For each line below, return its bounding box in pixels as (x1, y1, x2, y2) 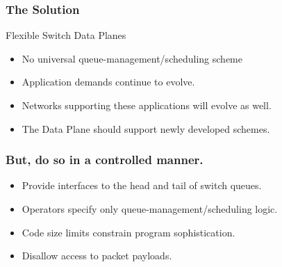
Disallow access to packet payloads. (22, 248, 172, 263)
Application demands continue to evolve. (22, 74, 195, 89)
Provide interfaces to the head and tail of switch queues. (22, 178, 262, 193)
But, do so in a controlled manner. (6, 151, 204, 168)
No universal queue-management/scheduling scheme (22, 51, 242, 65)
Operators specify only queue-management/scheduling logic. (22, 202, 278, 216)
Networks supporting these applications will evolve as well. (22, 98, 272, 112)
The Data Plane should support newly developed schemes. (22, 121, 270, 136)
